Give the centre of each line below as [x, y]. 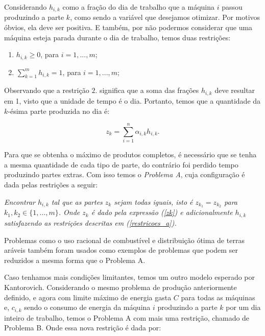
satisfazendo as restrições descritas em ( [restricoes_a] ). [90, 222]
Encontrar [20, 201]
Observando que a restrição [47, 90]
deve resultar [235, 90]
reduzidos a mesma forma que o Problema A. [75, 260]
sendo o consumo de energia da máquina [87, 307]
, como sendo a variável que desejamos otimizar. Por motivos [165, 17]
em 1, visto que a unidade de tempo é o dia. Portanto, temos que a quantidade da [132, 100]
